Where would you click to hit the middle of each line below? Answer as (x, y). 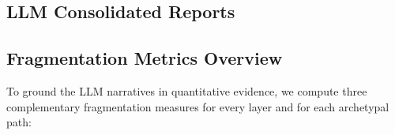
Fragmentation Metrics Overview (145, 58)
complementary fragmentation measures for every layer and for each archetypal (198, 106)
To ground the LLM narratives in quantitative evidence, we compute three (187, 90)
